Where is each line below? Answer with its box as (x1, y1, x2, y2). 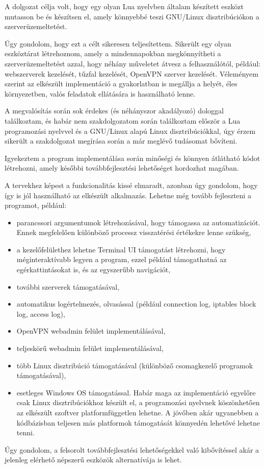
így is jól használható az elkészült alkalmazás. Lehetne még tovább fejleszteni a (5, 190, 251, 200)
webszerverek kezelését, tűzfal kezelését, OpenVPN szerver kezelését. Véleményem (5, 68, 258, 79)
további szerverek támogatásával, (16, 281, 120, 292)
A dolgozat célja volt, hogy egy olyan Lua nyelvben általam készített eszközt (5, 1, 244, 11)
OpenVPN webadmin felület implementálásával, (16, 325, 166, 336)
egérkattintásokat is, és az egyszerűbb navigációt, (16, 264, 171, 275)
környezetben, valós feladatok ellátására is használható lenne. (5, 88, 196, 99)
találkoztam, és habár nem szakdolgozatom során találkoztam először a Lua (5, 115, 241, 126)
